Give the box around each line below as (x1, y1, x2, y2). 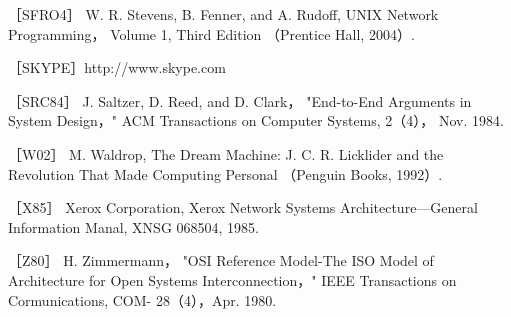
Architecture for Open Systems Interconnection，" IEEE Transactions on (8, 269, 457, 290)
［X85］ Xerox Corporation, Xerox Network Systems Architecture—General (8, 197, 478, 218)
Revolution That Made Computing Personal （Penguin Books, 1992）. (8, 163, 443, 184)
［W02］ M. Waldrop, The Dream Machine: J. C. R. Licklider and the (8, 143, 444, 164)
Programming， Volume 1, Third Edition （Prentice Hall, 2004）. (8, 23, 415, 44)
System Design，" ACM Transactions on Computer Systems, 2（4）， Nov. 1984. (8, 110, 504, 131)
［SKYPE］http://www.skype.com (8, 57, 226, 78)
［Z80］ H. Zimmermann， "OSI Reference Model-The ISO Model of (8, 250, 434, 271)
